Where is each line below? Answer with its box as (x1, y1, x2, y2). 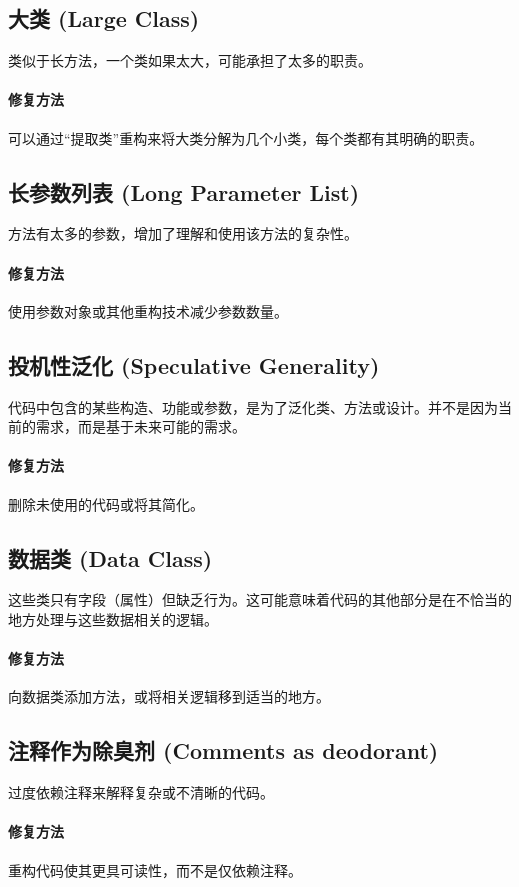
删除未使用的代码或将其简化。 (8, 493, 204, 514)
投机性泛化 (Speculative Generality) (8, 349, 380, 380)
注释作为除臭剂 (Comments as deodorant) (8, 735, 439, 766)
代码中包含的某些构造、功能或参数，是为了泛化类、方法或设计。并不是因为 (8, 396, 498, 417)
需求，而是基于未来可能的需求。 (35, 416, 246, 437)
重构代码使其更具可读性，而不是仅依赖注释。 (8, 859, 302, 880)
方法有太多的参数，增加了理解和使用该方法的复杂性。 (8, 223, 358, 244)
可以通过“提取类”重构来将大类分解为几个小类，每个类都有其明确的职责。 (8, 127, 484, 148)
